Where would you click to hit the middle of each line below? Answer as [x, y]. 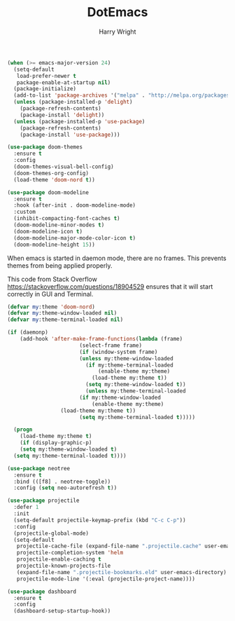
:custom [25, 212]
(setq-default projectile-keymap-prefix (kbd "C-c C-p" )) [100, 520]
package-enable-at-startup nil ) [64, 82]
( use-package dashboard [42, 592]
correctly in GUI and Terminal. [50, 294]
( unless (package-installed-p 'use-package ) [79, 121]
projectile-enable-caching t [59, 559]
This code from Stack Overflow [52, 279]
